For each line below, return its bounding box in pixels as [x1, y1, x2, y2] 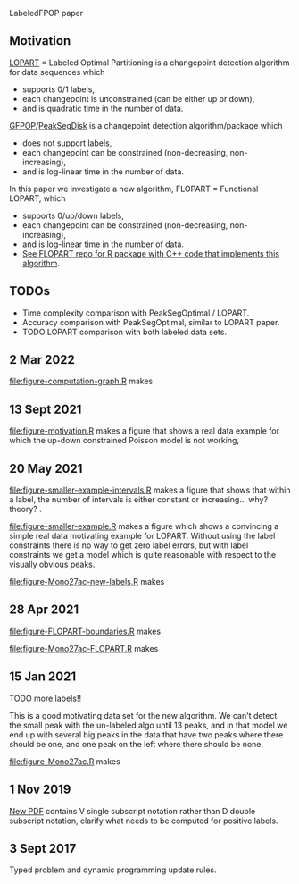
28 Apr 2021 [9, 602, 79, 618]
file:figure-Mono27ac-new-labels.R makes [9, 577, 165, 587]
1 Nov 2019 [9, 782, 71, 797]
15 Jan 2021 [9, 669, 77, 685]
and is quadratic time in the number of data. [21, 103, 184, 114]
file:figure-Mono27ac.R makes [9, 755, 120, 767]
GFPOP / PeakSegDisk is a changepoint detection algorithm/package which [9, 120, 283, 130]
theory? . [9, 504, 42, 515]
